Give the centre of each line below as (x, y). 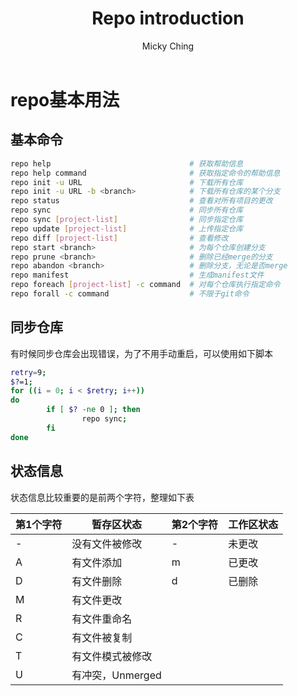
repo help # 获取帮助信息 (127, 163)
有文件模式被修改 (112, 656)
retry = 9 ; (28, 372)
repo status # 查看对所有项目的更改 (141, 201)
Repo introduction (168, 18)
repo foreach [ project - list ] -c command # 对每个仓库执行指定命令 (145, 285)
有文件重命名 (102, 619)
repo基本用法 (65, 99)
